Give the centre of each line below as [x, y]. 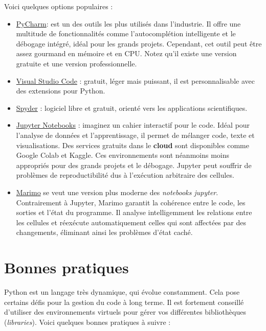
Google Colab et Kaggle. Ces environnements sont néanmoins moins [123, 155]
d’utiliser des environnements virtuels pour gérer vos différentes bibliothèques [125, 312]
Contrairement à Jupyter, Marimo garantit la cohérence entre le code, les [131, 202]
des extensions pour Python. [61, 91]
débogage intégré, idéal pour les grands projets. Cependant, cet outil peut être [139, 43]
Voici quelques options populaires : [59, 6]
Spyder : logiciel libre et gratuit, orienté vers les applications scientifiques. [132, 108]
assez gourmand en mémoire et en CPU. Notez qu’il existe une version [126, 53]
